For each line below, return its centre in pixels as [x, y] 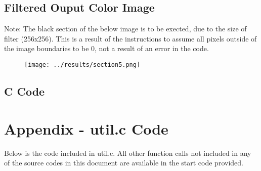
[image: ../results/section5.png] [82, 65]
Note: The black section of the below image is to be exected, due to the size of [125, 29]
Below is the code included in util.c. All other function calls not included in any [128, 153]
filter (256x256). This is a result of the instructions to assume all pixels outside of [130, 38]
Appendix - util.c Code [86, 128]
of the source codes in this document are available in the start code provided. [124, 163]
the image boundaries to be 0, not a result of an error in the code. [106, 48]
